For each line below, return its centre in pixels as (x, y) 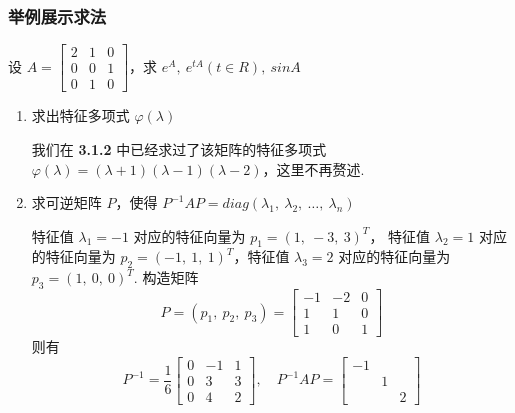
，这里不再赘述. (313, 168)
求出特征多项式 (80, 115)
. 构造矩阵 (166, 277)
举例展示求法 (57, 15)
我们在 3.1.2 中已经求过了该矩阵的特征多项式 (179, 148)
